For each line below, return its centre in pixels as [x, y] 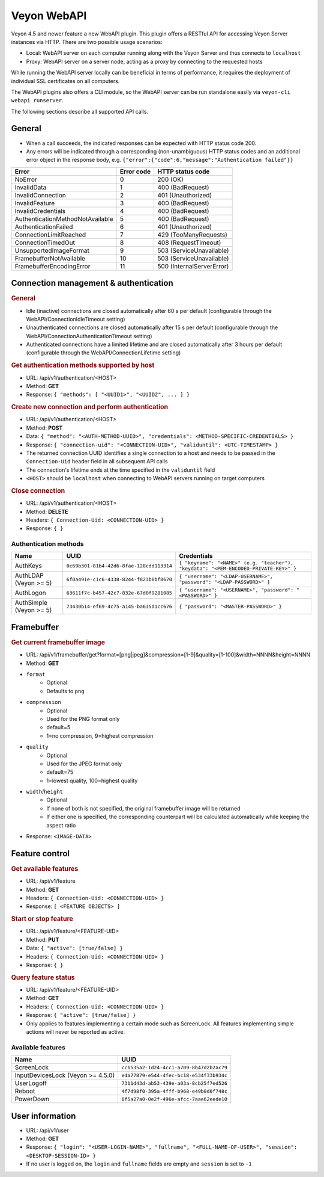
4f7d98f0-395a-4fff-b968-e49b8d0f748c [174, 1091]
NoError [26, 179]
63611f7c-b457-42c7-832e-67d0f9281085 [119, 593]
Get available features [45, 868]
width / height [44, 792]
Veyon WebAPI [49, 16]
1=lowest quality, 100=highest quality [92, 780]
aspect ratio [61, 825]
